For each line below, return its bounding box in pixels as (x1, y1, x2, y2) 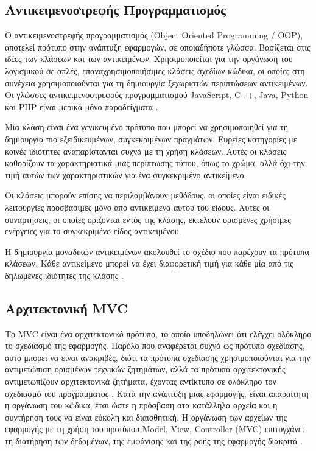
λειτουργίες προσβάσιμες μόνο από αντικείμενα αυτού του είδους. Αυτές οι (5, 200, 269, 213)
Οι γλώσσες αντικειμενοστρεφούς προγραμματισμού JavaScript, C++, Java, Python (5, 88, 309, 101)
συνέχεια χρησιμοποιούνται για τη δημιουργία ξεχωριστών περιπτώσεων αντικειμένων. (5, 76, 308, 89)
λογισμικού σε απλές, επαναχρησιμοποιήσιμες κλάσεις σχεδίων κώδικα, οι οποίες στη (5, 64, 305, 77)
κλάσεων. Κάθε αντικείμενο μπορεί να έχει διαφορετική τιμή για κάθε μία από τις (5, 257, 293, 270)
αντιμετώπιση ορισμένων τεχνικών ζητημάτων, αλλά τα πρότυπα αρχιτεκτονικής (5, 363, 286, 376)
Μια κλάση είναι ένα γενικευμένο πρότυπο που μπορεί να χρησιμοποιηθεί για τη (5, 121, 289, 133)
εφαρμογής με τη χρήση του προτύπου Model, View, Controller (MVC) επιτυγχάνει (5, 422, 304, 435)
